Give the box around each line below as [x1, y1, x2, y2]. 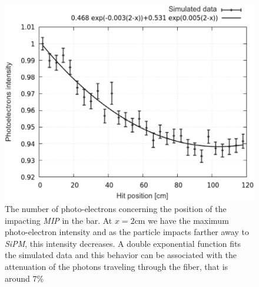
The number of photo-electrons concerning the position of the [5, 203, 227, 215]
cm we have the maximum [134, 214, 229, 226]
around [5, 272, 30, 284]
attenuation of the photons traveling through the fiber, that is [5, 260, 228, 273]
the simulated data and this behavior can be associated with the [5, 249, 237, 261]
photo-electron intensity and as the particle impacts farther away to [5, 226, 249, 238]
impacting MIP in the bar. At [5, 214, 112, 226]
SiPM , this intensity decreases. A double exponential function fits [5, 237, 241, 249]
